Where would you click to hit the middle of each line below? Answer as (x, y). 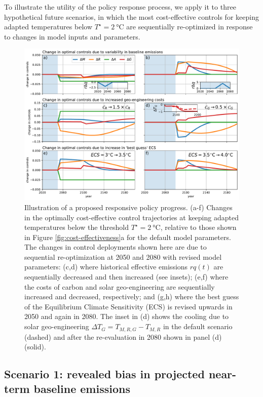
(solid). (35, 347)
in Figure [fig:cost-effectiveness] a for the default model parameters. (128, 237)
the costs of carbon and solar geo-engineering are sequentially (120, 286)
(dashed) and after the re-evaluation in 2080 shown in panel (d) (123, 336)
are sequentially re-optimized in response (190, 27)
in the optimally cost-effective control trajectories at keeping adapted (131, 217)
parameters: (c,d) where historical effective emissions (106, 267)
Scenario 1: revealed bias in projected (104, 374)
